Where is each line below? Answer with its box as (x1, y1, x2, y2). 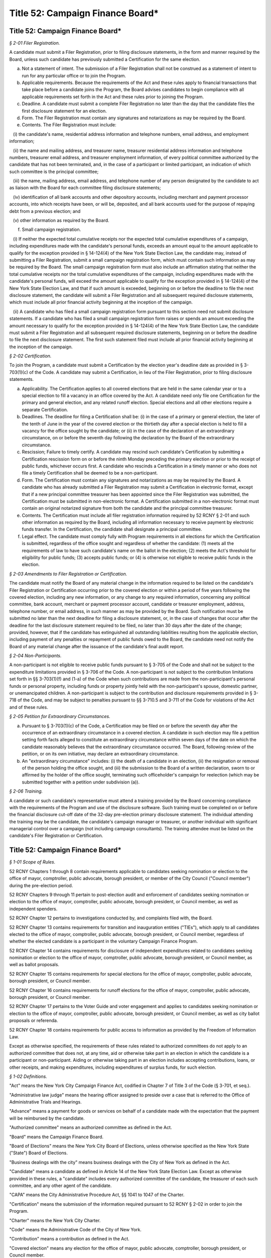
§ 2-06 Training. (9, 788, 43, 795)
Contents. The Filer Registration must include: (22, 122, 116, 128)
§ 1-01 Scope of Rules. (9, 859, 56, 865)
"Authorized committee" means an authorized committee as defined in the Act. (9, 1125, 172, 1131)
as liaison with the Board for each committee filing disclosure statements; (9, 185, 161, 191)
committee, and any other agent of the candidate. (9, 1183, 112, 1189)
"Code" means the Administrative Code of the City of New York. (9, 1226, 142, 1232)
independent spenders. (9, 906, 58, 912)
